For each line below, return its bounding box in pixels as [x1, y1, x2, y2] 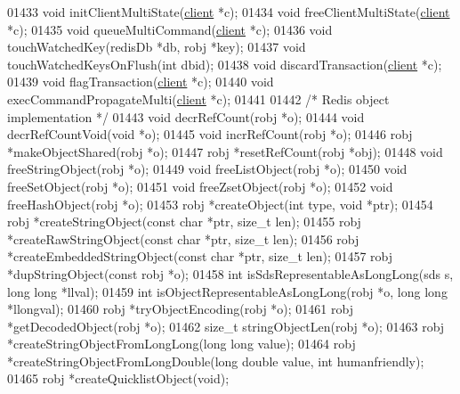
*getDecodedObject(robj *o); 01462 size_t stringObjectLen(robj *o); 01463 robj [7, 316, 445, 335]
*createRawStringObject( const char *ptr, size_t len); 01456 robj [7, 229, 359, 248]
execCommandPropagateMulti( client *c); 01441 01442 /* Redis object [7, 89, 390, 108]
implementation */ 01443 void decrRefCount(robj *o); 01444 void [7, 107, 365, 126]
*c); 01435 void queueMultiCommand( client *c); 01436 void [7, 20, 333, 38]
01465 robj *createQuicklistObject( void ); [7, 369, 230, 388]
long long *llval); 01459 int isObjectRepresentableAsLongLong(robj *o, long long [7, 282, 448, 300]
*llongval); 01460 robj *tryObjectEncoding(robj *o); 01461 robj [7, 300, 353, 318]
